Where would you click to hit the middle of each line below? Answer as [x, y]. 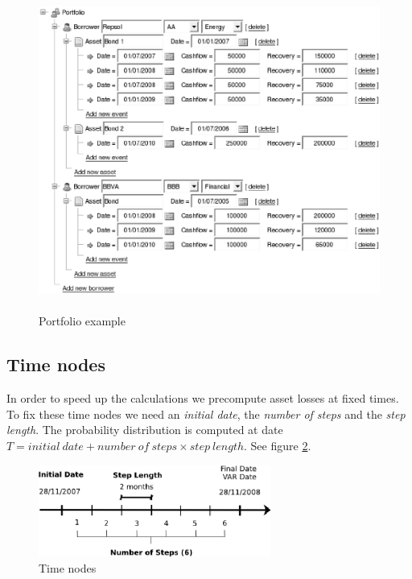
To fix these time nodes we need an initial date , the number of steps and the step [206, 414]
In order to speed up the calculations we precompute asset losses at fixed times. [203, 398]
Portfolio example [82, 321]
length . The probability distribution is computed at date [145, 430]
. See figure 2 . [278, 446]
